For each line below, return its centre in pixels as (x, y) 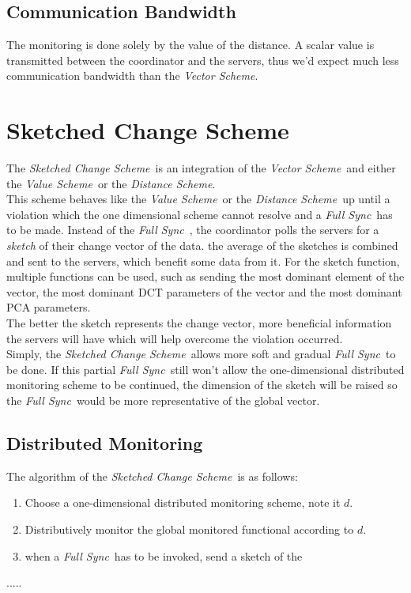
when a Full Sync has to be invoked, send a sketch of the (164, 555)
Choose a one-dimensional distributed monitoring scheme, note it (183, 502)
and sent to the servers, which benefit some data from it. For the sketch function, (203, 261)
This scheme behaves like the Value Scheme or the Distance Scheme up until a (198, 199)
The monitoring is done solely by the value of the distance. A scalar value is (190, 45)
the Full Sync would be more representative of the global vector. (163, 400)
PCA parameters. (49, 307)
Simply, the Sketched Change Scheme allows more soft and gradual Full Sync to (201, 354)
